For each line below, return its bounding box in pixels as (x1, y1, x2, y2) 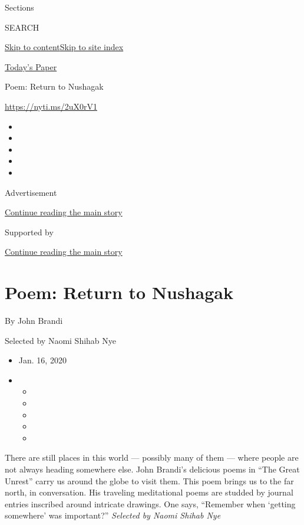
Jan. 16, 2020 (18, 354, 67, 366)
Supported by (5, 225, 54, 238)
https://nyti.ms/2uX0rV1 (5, 100, 97, 112)
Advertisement (5, 186, 57, 198)
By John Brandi (5, 314, 63, 327)
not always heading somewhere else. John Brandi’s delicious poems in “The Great (5, 462, 300, 475)
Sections (5, 1, 34, 13)
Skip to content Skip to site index (5, 41, 124, 53)
